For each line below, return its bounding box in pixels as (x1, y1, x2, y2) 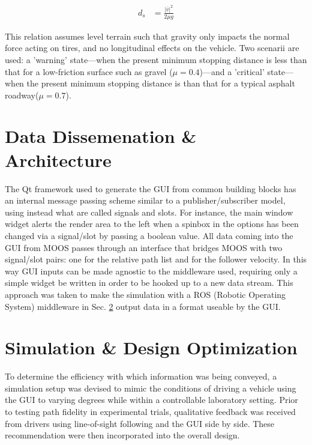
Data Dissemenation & (5, 124, 197, 148)
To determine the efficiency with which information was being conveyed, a (5, 370, 277, 383)
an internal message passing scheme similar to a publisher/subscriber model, (5, 194, 286, 207)
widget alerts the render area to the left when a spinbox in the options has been (5, 217, 299, 230)
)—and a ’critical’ (199, 65, 265, 77)
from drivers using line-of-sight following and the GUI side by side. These (5, 417, 275, 429)
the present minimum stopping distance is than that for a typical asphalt (26, 77, 295, 89)
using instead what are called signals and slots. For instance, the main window (5, 205, 293, 218)
